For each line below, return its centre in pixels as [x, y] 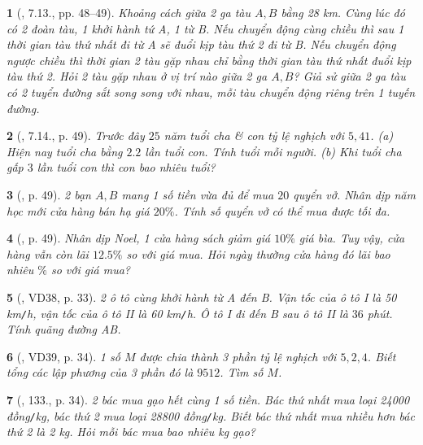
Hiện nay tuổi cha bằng [65, 151]
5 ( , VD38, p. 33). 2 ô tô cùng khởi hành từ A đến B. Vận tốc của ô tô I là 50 [202, 297]
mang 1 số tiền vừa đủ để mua [198, 194]
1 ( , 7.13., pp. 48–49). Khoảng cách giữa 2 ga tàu [129, 12]
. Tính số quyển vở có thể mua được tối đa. [282, 210]
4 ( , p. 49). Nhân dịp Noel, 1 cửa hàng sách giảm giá [139, 238]
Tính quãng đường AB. [64, 329]
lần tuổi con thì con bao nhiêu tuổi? [126, 167]
